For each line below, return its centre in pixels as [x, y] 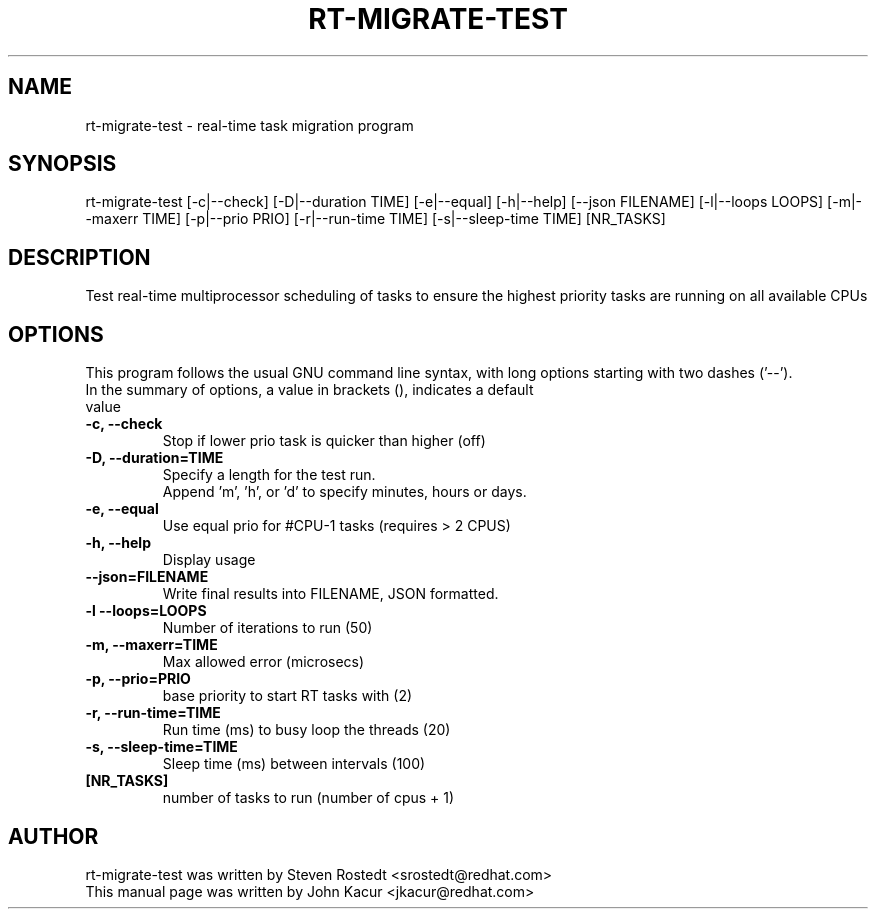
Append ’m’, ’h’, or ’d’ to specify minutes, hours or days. [344, 492]
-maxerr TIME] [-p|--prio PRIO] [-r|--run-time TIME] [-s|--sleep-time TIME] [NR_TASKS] [375, 219]
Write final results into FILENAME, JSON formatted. [330, 594]
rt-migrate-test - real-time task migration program [249, 125]
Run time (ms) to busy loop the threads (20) [306, 730]
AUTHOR [53, 836]
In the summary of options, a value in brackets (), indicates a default [309, 390]
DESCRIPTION [79, 257]
